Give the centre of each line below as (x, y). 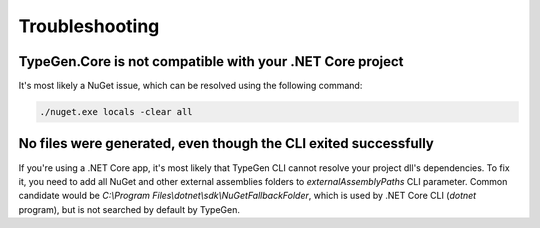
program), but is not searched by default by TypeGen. (129, 209)
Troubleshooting (89, 26)
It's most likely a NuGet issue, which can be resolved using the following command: (190, 86)
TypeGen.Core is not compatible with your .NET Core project (211, 61)
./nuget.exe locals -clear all (116, 112)
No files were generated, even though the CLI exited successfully (226, 143)
